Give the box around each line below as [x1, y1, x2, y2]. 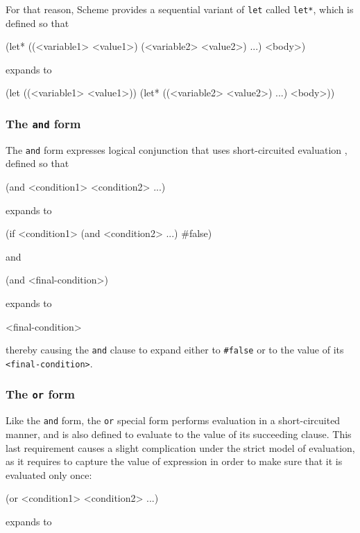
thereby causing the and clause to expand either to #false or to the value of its [6, 342, 344, 357]
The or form [6, 385, 76, 403]
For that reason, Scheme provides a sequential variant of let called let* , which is [6, 2, 354, 16]
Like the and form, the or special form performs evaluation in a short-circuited [6, 413, 341, 428]
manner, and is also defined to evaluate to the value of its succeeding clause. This [6, 426, 352, 441]
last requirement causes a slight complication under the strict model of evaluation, [6, 440, 355, 455]
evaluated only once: [6, 467, 92, 482]
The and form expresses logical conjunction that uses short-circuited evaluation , [6, 142, 348, 157]
